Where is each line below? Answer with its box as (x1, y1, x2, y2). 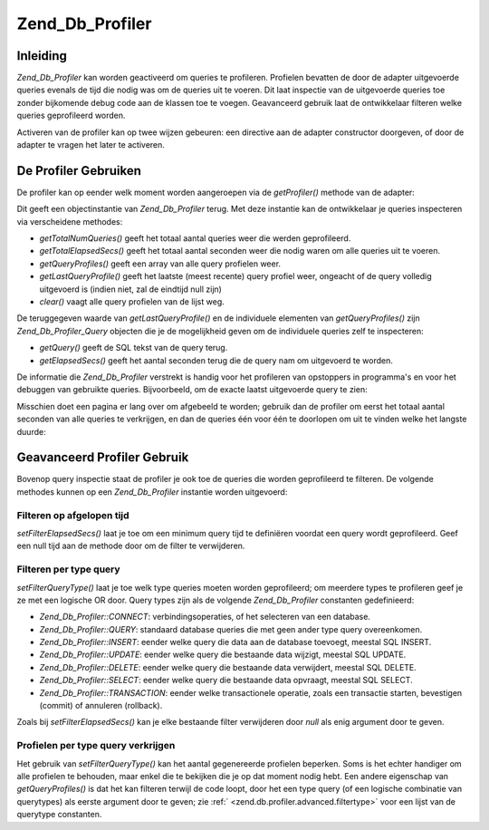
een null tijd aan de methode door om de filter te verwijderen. (16, 540, 245, 552)
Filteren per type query (16, 563, 121, 575)
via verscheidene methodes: (16, 216, 123, 227)
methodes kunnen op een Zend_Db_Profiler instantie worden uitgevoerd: (16, 486, 288, 497)
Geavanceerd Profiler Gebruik (16, 449, 189, 466)
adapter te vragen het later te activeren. (16, 140, 165, 150)
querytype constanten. (16, 809, 102, 820)
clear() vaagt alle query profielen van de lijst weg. (39, 296, 225, 307)
